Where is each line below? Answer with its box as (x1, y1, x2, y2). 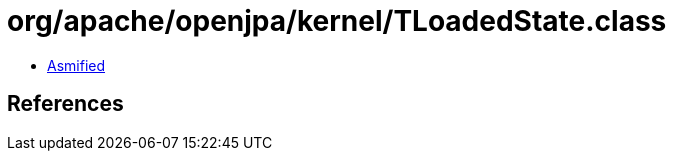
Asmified (47, 56, 106, 74)
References (7, 91, 124, 117)
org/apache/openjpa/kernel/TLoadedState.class (7, 4, 667, 38)
